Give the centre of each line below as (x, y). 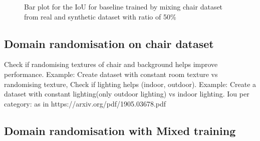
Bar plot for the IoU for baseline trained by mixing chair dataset (123, 6)
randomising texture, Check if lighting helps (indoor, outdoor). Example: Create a (130, 84)
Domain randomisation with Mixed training (120, 130)
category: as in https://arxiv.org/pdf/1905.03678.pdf (85, 103)
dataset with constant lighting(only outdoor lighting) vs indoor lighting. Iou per (127, 94)
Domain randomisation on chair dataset (109, 43)
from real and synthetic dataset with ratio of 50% (100, 16)
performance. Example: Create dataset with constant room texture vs (111, 74)
